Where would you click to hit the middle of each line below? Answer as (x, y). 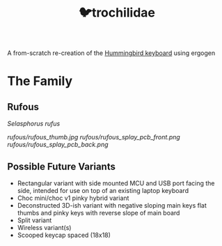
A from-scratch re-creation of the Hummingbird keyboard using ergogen (111, 53)
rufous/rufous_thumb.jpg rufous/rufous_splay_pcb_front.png (94, 137)
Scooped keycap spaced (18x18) (64, 235)
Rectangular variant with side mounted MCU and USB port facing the (116, 183)
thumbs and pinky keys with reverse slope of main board (98, 213)
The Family (40, 81)
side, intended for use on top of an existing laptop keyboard (103, 191)
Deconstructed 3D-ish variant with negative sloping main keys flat (112, 205)
